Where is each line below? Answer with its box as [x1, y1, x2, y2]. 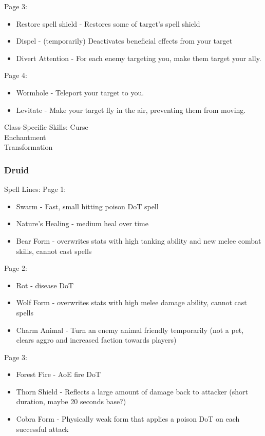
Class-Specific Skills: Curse [4, 122, 88, 132]
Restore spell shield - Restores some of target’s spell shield [16, 18, 200, 29]
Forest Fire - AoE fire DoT [16, 369, 101, 380]
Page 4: [4, 70, 27, 81]
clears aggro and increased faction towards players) [16, 334, 177, 345]
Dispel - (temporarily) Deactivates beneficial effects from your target [16, 35, 233, 46]
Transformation [4, 142, 53, 152]
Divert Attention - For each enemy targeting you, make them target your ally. [16, 52, 261, 63]
